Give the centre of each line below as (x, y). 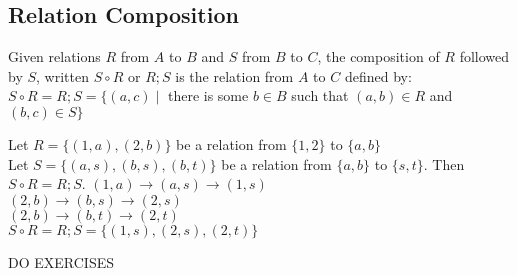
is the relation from (234, 75)
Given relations (54, 56)
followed (484, 56)
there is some (208, 95)
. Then (444, 163)
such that (320, 95)
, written (62, 75)
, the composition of (378, 56)
